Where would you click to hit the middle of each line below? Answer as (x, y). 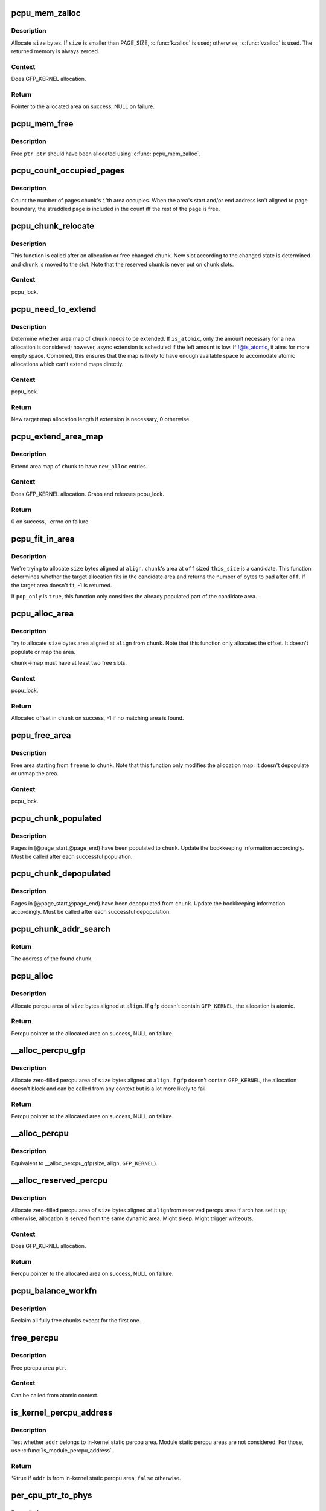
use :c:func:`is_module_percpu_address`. (62, 1451)
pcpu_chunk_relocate (53, 226)
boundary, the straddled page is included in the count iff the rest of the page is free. (116, 209)
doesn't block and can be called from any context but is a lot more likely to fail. (109, 1089)
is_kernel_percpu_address (62, 1412)
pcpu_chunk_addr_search (61, 929)
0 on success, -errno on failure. (50, 521)
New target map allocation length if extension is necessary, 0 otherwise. (101, 419)
